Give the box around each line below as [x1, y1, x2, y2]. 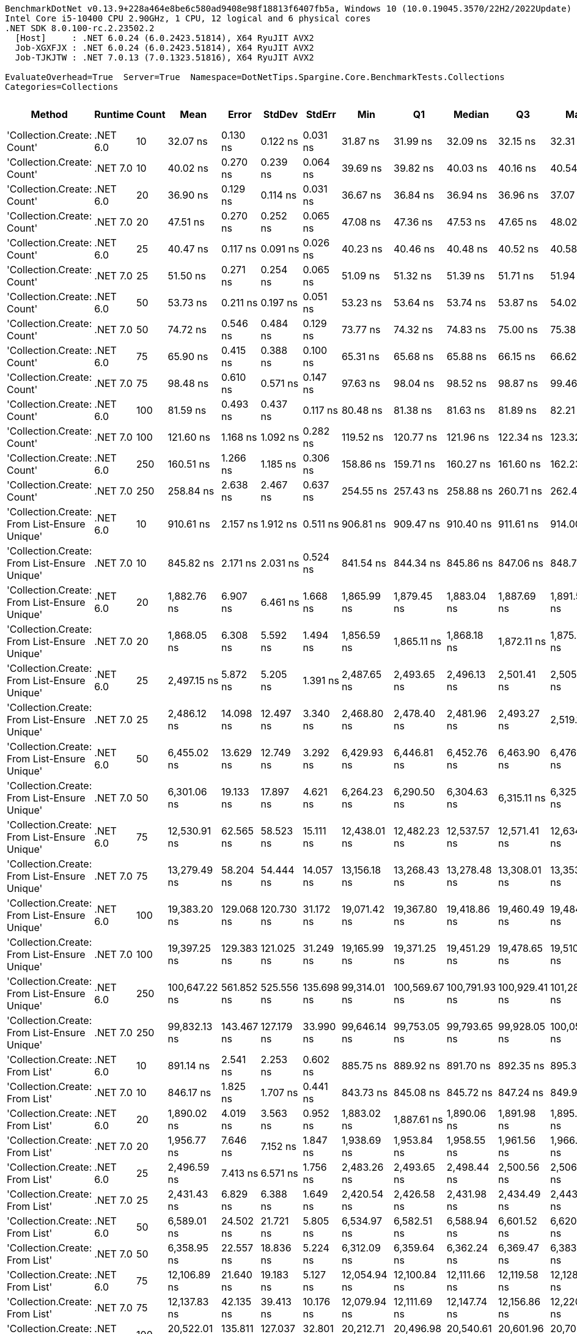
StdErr [306, 108, 336, 120]
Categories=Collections [5, 82, 119, 92]
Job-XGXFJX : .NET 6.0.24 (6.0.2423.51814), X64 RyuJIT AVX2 [15, 43, 314, 53]
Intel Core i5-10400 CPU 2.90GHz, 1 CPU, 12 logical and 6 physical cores [5, 13, 371, 23]
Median [453, 108, 489, 120]
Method [31, 108, 68, 120]
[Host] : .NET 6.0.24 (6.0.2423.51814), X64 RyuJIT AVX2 [15, 33, 314, 43]
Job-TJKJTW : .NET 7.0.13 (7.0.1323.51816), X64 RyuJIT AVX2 [15, 53, 314, 62]
